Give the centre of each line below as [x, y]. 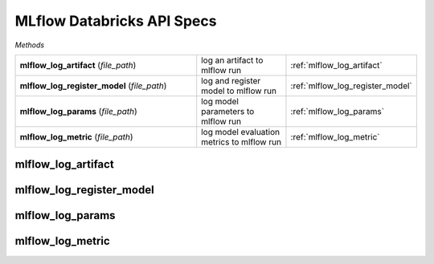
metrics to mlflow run [241, 142]
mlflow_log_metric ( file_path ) [76, 136]
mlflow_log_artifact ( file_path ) [78, 65]
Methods [29, 45]
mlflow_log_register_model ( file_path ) [93, 86]
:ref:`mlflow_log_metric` [335, 136]
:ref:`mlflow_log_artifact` [337, 65]
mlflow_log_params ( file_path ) [79, 111]
